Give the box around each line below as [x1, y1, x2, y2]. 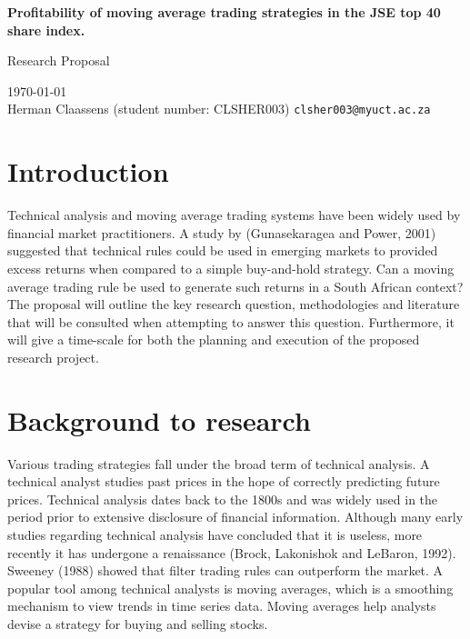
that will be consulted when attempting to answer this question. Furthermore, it [7, 312, 455, 331]
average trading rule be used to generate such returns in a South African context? [7, 276, 464, 295]
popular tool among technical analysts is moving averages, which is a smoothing [7, 578, 454, 597]
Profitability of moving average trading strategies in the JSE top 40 [7, 3, 441, 21]
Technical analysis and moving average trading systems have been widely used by [7, 205, 461, 225]
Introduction [7, 153, 169, 190]
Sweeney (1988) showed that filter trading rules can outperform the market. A [7, 561, 444, 580]
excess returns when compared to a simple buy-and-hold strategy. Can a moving [7, 258, 455, 277]
